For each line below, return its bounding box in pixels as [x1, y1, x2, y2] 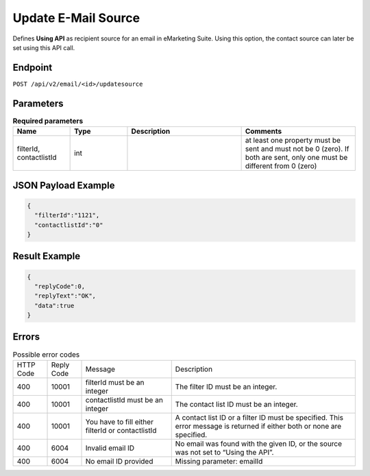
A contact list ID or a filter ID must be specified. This [175, 412, 344, 422]
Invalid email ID [85, 443, 135, 453]
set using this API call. [12, 43, 75, 51]
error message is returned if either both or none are [175, 421, 342, 431]
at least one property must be [245, 136, 341, 145]
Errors [12, 331, 40, 343]
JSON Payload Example [12, 179, 115, 191]
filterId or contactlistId [85, 425, 157, 435]
